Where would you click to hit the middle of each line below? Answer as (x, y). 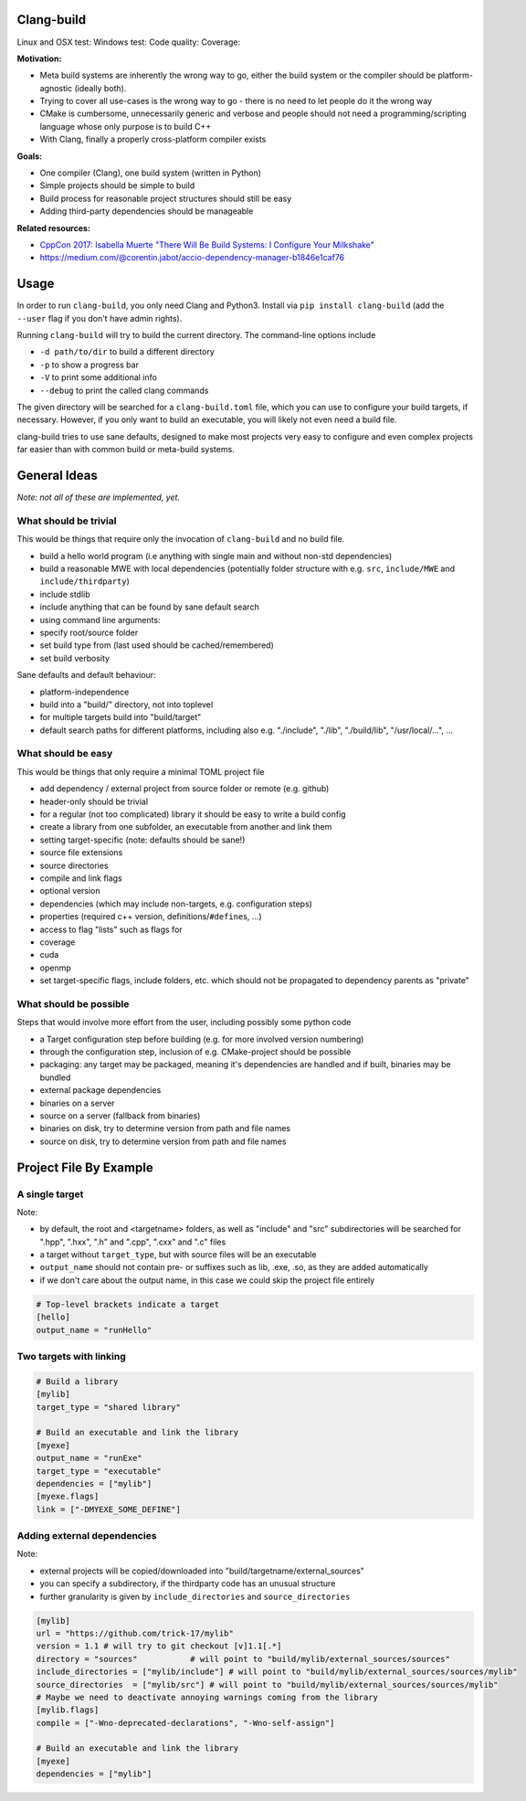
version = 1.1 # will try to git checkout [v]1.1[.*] (159, 1646)
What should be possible (73, 1003)
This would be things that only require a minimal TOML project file (141, 771)
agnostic (56, 88)
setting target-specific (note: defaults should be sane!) (142, 840)
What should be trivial (67, 521)
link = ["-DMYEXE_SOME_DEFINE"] (109, 1509)
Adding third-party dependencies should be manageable (147, 211)
